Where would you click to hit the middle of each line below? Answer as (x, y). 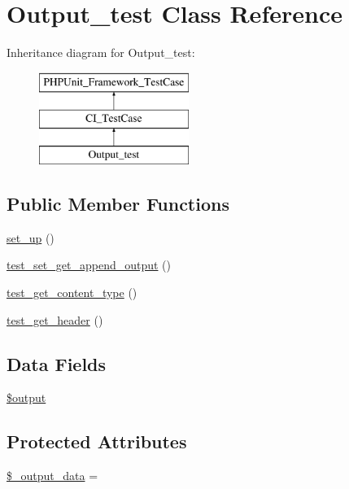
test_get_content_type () (72, 293)
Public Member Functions (118, 204)
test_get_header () (55, 319)
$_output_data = (52, 476)
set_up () (31, 237)
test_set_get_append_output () (89, 265)
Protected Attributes (97, 441)
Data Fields (57, 363)
